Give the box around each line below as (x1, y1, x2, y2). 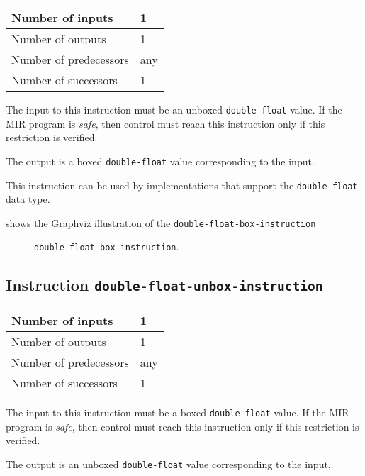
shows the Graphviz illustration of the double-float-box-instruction (6, 215, 316, 230)
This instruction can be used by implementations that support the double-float (6, 177, 358, 192)
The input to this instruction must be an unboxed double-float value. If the (6, 102, 342, 116)
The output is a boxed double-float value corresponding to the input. (6, 153, 315, 168)
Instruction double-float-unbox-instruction (6, 274, 323, 296)
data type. (6, 192, 50, 206)
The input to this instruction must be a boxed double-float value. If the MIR (6, 404, 349, 419)
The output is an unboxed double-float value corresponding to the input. (6, 456, 331, 471)
